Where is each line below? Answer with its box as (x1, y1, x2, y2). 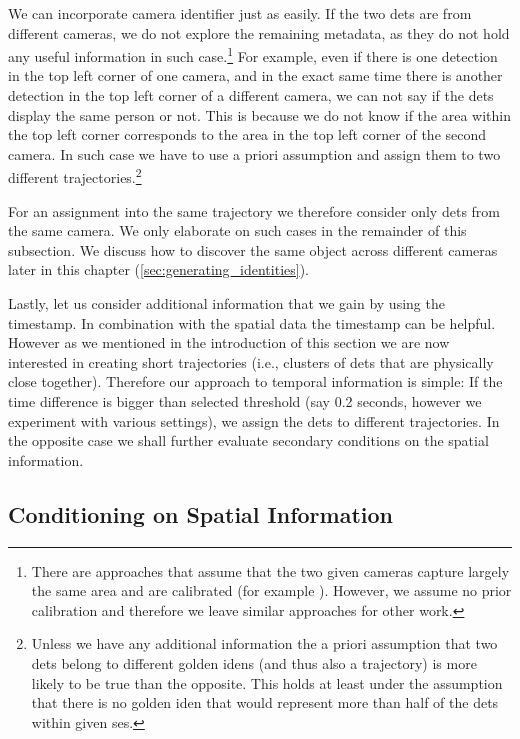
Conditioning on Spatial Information (8, 498, 393, 529)
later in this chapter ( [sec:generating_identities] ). (8, 259, 309, 280)
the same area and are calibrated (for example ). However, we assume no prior (31, 580, 512, 601)
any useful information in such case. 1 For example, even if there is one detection (8, 43, 498, 66)
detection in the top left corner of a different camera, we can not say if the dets (8, 85, 494, 106)
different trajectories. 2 (8, 164, 142, 188)
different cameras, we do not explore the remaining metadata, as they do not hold (8, 22, 510, 43)
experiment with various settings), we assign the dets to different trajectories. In (8, 410, 500, 431)
